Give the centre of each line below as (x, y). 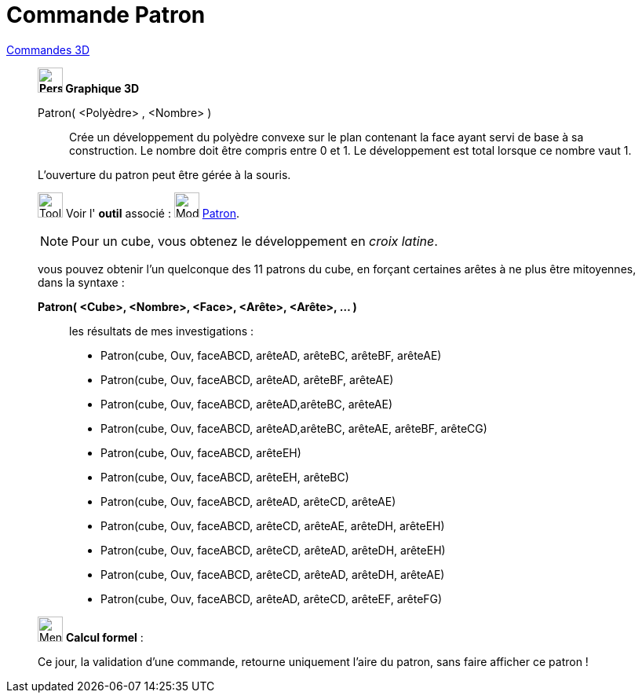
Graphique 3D (102, 88)
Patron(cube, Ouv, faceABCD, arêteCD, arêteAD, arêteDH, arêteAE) (273, 574)
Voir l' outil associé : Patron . (152, 213)
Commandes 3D (48, 49)
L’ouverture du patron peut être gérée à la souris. (164, 174)
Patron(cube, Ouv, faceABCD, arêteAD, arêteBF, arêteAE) (247, 379)
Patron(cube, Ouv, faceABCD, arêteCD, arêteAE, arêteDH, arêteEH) (273, 525)
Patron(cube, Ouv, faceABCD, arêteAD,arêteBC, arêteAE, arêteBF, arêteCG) (294, 428)
